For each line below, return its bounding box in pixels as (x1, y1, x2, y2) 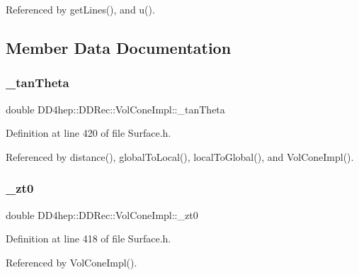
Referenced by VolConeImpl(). (6, 254, 137, 269)
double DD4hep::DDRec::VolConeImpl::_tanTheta (6, 101, 225, 116)
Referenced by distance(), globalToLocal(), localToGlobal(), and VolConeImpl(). (6, 149, 354, 164)
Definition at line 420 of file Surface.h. (6, 125, 171, 140)
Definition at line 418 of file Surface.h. (6, 231, 171, 246)
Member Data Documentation (6, 36, 232, 58)
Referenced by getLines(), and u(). (6, 2, 155, 16)
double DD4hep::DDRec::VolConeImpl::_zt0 (6, 207, 198, 222)
